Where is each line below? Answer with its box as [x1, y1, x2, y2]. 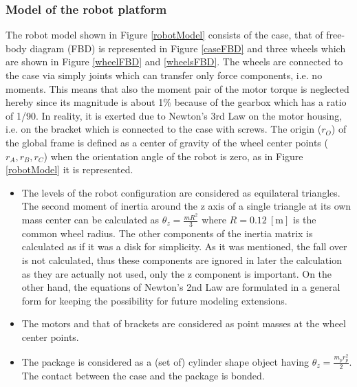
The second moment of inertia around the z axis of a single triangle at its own [21, 199, 351, 213]
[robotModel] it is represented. [6, 162, 133, 177]
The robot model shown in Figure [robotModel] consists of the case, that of [6, 27, 323, 42]
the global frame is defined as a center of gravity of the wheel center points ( [6, 135, 328, 149]
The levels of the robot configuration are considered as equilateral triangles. [21, 185, 340, 199]
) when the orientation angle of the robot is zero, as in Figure [43, 148, 303, 163]
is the [292, 212, 316, 227]
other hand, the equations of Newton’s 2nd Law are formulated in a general [21, 280, 340, 294]
